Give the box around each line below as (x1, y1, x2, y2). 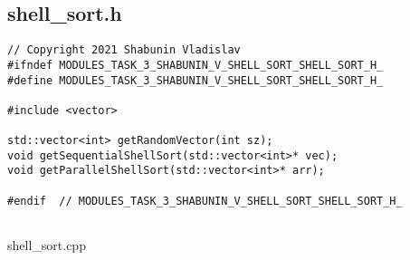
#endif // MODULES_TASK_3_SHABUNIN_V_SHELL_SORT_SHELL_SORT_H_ (7, 194, 403, 207)
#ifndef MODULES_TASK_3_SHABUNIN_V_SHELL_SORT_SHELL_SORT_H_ (7, 58, 384, 72)
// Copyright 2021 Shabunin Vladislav (7, 43, 241, 57)
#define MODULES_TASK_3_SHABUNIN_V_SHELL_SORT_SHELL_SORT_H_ (7, 73, 384, 87)
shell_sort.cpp (7, 236, 86, 255)
